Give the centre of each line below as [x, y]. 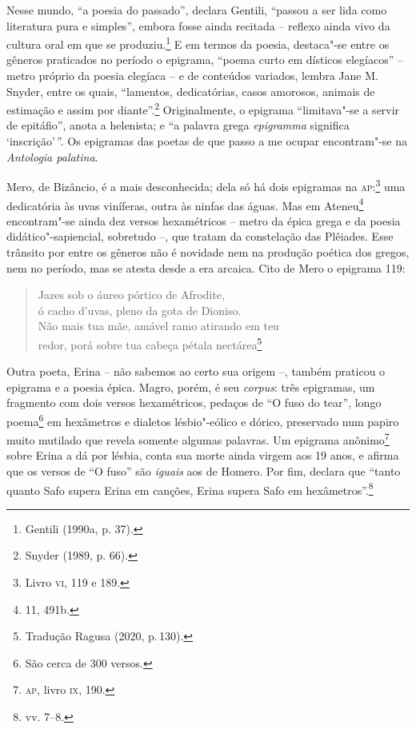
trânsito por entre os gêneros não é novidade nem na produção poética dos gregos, [208, 251]
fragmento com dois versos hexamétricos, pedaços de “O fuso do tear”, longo [194, 402]
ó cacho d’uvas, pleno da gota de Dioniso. [140, 310]
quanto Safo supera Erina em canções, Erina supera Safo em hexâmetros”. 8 [190, 488]
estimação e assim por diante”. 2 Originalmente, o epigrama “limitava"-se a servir [203, 108]
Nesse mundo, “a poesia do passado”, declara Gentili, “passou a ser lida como [197, 10]
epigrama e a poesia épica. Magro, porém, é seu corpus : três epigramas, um [191, 386]
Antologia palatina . [52, 156]
